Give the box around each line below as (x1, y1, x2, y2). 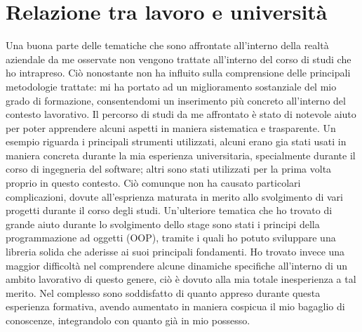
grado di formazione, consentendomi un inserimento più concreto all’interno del (6, 93, 346, 107)
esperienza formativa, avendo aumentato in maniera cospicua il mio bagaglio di (6, 299, 345, 314)
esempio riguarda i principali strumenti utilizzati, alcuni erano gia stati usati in (6, 134, 347, 149)
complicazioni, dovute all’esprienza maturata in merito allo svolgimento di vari (6, 189, 343, 204)
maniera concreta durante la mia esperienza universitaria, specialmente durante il (6, 147, 356, 162)
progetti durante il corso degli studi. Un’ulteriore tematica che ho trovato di (6, 203, 333, 218)
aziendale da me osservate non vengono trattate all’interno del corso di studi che (6, 51, 351, 66)
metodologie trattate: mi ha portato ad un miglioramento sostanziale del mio (6, 79, 337, 93)
